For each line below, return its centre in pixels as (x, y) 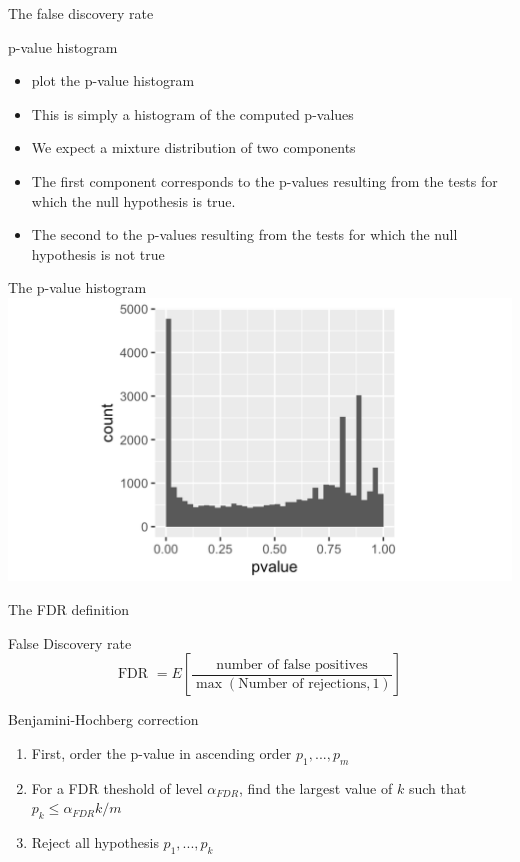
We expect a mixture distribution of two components (193, 147)
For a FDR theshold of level (117, 787)
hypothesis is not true (98, 253)
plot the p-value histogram (113, 80)
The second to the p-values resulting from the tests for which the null (244, 234)
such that (437, 787)
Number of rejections (302, 683)
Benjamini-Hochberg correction (103, 719)
